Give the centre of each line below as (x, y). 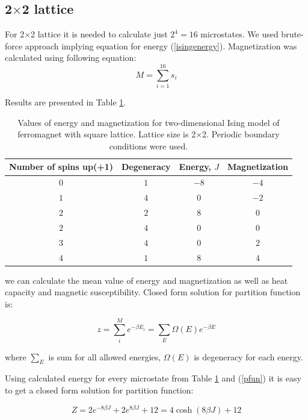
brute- (292, 34)
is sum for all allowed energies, (105, 356)
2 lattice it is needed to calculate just (99, 34)
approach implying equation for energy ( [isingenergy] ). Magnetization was (161, 45)
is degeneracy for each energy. (248, 356)
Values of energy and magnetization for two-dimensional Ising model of (149, 122)
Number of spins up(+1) (61, 167)
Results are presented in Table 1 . (66, 102)
